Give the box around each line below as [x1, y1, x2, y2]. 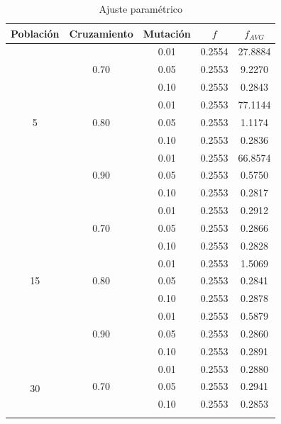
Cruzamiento [69, 26, 133, 40]
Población [11, 26, 60, 40]
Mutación [143, 26, 191, 40]
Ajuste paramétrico [99, 1, 183, 16]
